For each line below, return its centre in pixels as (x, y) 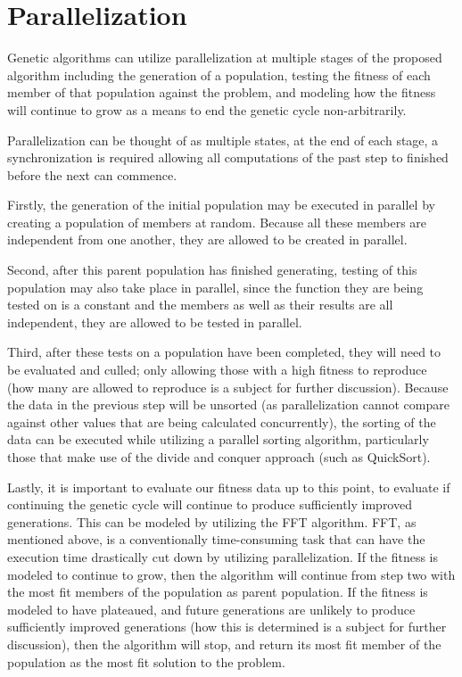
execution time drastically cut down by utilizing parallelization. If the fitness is (223, 556)
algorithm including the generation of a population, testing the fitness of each (219, 74)
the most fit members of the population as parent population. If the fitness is (218, 592)
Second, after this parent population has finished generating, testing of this (212, 270)
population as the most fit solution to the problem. (146, 661)
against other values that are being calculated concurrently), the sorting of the (222, 421)
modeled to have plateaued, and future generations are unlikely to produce (211, 609)
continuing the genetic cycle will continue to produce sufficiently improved (210, 504)
